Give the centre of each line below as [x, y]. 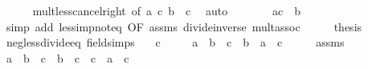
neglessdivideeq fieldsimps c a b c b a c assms [175, 42]
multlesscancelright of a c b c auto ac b [167, 10]
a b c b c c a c [67, 57]
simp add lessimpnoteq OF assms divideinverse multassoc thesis [184, 26]
